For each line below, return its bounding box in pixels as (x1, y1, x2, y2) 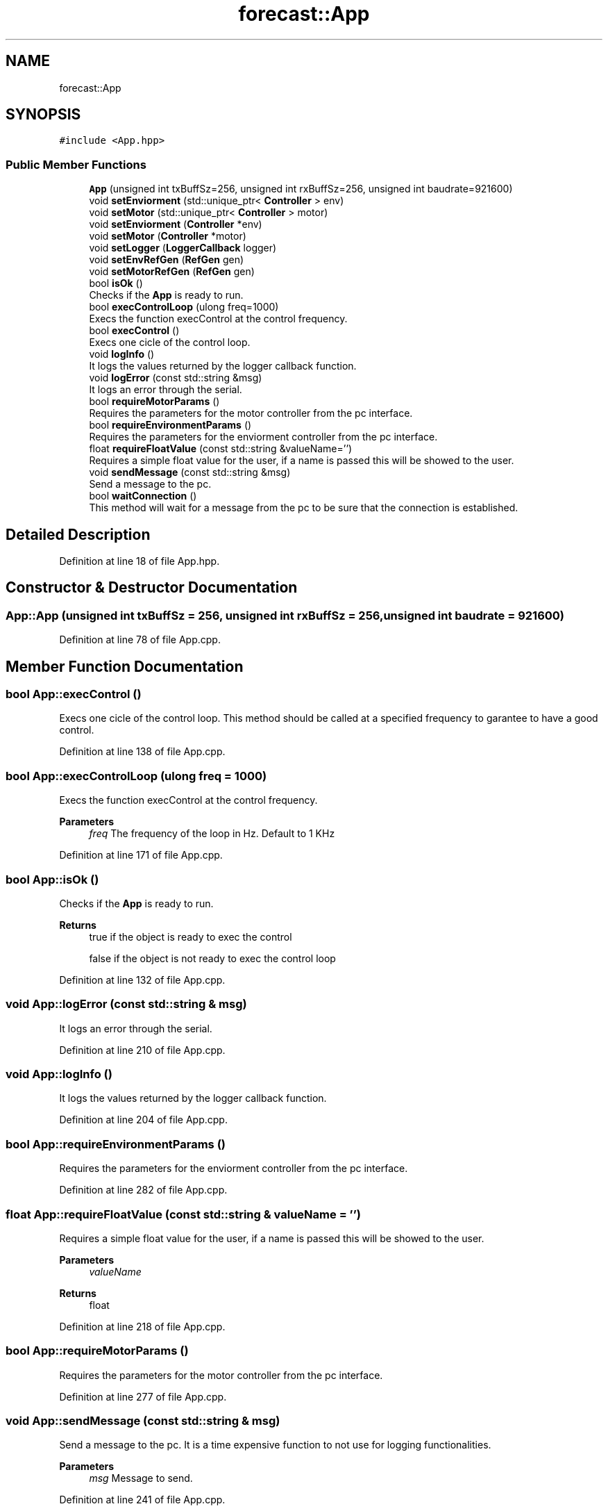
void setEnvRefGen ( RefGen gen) (89, 254, 244, 266)
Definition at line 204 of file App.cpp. (59, 1114, 228, 1126)
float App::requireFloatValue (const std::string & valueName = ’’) (6, 1207, 361, 1221)
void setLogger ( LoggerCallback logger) (89, 242, 277, 254)
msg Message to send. (89, 1472, 193, 1485)
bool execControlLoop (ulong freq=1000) (89, 301, 279, 313)
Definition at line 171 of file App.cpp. (59, 849, 223, 861)
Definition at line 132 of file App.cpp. (59, 973, 226, 986)
